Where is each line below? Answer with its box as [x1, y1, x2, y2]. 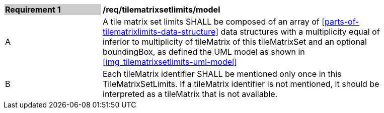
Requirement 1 [5, 5, 61, 15]
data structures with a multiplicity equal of [220, 27, 380, 37]
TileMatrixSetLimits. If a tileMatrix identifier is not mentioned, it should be [103, 79, 379, 89]
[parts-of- [322, 17, 359, 27]
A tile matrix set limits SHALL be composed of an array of [103, 17, 320, 27]
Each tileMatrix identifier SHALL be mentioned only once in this [103, 69, 342, 79]
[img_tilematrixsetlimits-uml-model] [103, 57, 237, 67]
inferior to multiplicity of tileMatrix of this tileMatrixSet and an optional [103, 37, 367, 47]
